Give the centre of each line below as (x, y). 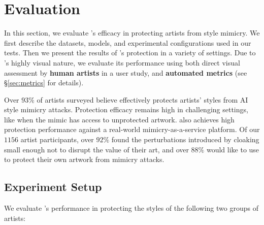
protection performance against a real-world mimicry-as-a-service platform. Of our (132, 129)
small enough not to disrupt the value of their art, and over (96, 149)
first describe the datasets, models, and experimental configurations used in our (128, 42)
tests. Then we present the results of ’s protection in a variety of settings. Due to (130, 53)
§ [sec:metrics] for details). (44, 83)
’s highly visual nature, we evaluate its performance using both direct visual (122, 62)
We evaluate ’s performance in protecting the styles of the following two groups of (131, 208)
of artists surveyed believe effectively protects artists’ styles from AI (142, 99)
